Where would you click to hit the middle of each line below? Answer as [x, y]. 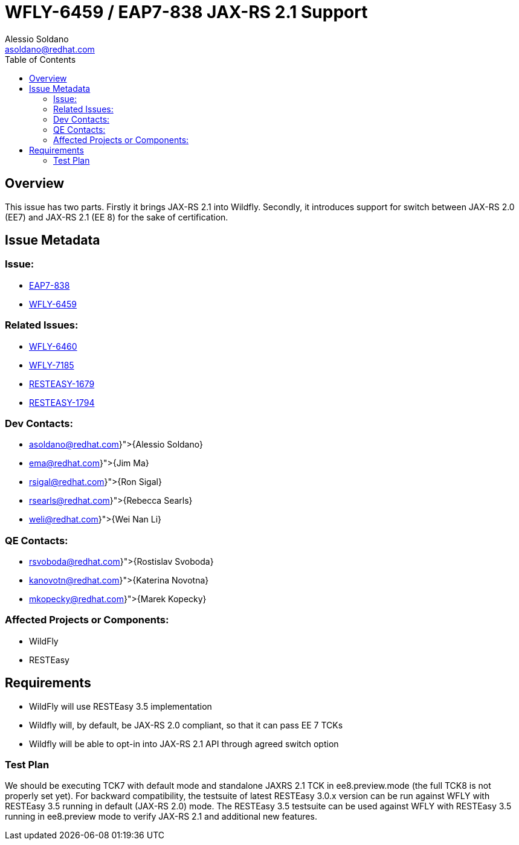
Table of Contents [40, 59]
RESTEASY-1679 [62, 384]
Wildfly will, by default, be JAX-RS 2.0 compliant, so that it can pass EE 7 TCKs [186, 725]
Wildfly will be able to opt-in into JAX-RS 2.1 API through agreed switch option [184, 744]
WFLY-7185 [52, 365]
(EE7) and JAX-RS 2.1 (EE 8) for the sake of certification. [117, 217]
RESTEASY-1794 [62, 402]
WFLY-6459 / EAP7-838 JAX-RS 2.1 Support [186, 12]
